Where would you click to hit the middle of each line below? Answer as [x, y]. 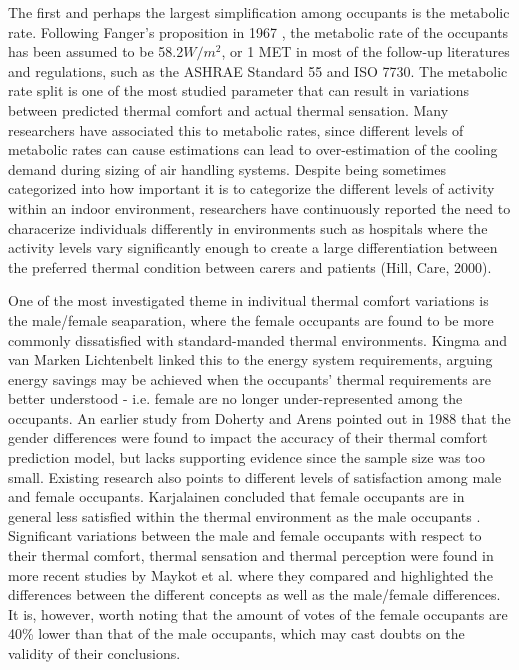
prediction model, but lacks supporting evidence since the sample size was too [246, 457]
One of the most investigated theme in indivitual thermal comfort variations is [248, 300]
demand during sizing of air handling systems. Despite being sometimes [227, 168]
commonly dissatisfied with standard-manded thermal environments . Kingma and [258, 339]
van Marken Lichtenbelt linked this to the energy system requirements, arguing [250, 359]
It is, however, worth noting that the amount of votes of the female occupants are [258, 613]
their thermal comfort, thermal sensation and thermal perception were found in [251, 555]
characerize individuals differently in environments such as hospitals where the [248, 227]
